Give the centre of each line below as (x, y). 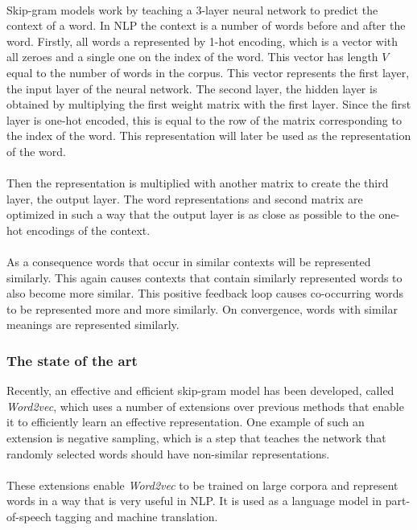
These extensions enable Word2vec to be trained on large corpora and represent (202, 485)
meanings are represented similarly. (93, 325)
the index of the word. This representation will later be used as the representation (209, 136)
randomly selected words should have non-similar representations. (168, 453)
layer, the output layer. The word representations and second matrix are (185, 198)
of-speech (29, 517)
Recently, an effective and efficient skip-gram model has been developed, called (200, 390)
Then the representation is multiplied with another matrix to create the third (198, 183)
